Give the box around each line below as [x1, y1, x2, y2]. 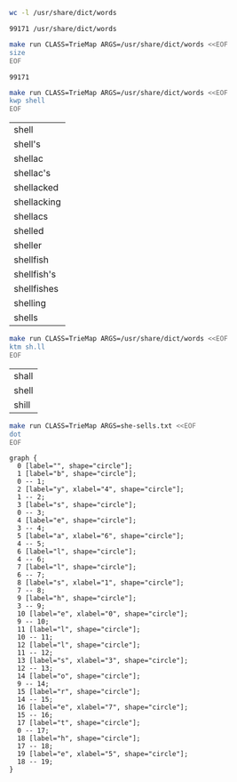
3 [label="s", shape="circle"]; [17, 501, 138, 510]
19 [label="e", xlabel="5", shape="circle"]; [17, 750, 189, 759]
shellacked [13, 181, 59, 194]
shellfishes [13, 283, 59, 295]
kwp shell [9, 96, 46, 106]
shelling [13, 297, 47, 310]
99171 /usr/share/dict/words [9, 24, 117, 33]
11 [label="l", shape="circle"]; [17, 625, 141, 634]
